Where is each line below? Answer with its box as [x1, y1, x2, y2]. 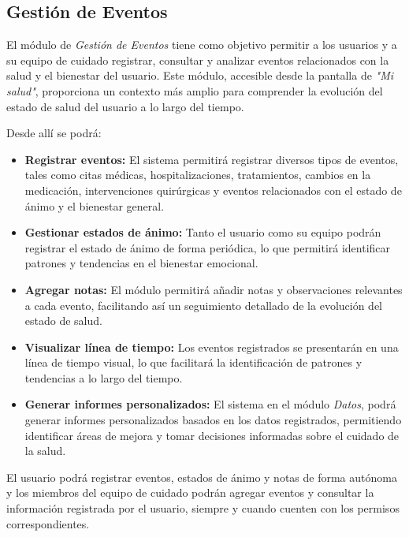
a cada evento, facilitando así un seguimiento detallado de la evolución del [24, 296, 383, 313]
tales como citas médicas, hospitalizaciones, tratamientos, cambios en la [24, 166, 371, 183]
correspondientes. [6, 515, 90, 531]
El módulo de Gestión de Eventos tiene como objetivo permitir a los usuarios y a [6, 36, 397, 53]
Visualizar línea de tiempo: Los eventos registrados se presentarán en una [24, 338, 399, 355]
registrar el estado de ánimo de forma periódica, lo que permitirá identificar [24, 239, 391, 255]
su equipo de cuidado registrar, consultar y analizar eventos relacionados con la [6, 51, 389, 68]
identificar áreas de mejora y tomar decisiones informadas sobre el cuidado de [24, 427, 400, 443]
